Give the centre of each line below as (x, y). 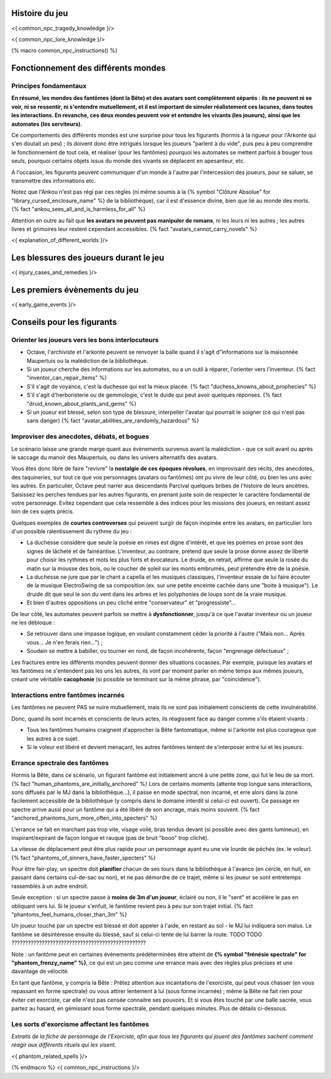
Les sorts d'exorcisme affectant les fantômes (80, 1024)
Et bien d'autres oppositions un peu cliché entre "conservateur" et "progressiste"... (131, 603)
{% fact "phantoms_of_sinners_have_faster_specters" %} (84, 858)
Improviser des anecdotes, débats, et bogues (80, 437)
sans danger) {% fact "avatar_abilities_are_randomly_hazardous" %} (113, 421)
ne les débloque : (33, 622)
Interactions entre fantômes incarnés (68, 695)
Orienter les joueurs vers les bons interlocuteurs (85, 340)
